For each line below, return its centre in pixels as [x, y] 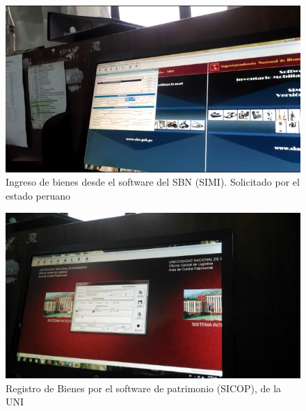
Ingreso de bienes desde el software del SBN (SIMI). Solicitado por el [153, 182]
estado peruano [38, 195]
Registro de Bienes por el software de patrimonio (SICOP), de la [144, 388]
